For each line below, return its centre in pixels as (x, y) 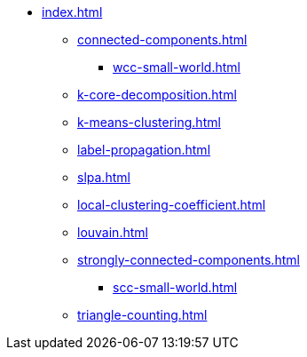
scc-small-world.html (175, 287)
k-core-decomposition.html (157, 95)
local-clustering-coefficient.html (172, 205)
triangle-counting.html (142, 315)
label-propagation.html (144, 150)
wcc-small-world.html (177, 67)
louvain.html (113, 232)
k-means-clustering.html (149, 122)
